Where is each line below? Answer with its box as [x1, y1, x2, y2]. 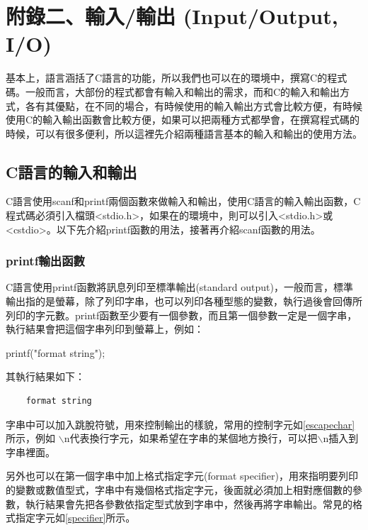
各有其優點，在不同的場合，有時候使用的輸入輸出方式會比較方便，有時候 [25, 98, 362, 113]
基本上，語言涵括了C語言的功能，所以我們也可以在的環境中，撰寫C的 [6, 70, 328, 85]
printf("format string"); [6, 345, 105, 360]
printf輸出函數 [6, 252, 85, 270]
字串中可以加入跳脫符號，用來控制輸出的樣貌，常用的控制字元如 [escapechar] [6, 416, 355, 431]
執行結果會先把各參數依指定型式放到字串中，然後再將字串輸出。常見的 [25, 496, 352, 511]
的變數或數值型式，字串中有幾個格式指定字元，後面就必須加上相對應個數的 [6, 482, 352, 497]
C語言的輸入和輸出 [6, 160, 137, 182]
